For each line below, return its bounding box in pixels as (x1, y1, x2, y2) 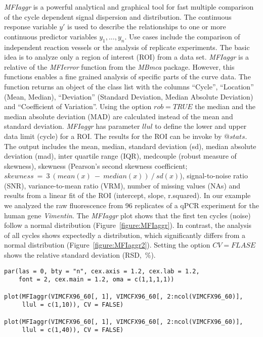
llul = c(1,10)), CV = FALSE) (22, 301, 124, 309)
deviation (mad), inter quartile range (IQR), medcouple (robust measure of (4, 151, 237, 161)
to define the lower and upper (155, 121, 247, 131)
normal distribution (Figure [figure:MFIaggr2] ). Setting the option (4, 239, 210, 250)
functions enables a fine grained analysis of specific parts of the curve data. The (4, 71, 251, 82)
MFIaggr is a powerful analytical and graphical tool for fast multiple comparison (4, 2, 254, 12)
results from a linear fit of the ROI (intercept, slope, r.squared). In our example (4, 190, 251, 201)
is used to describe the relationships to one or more (67, 21, 226, 32)
